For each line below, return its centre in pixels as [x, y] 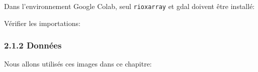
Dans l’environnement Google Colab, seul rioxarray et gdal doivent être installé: [130, 6]
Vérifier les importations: [42, 23]
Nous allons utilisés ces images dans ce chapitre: [78, 64]
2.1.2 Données [33, 45]
